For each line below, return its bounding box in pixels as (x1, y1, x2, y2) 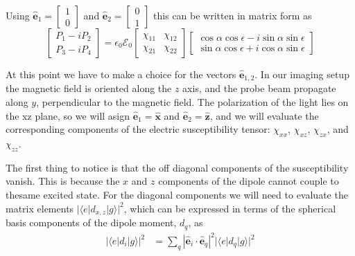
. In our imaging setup (254, 67, 349, 81)
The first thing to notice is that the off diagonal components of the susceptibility (6, 160, 349, 174)
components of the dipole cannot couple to (158, 174, 339, 188)
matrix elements (6, 201, 74, 215)
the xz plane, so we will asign (6, 108, 130, 122)
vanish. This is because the (6, 174, 120, 188)
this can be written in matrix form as (153, 8, 312, 22)
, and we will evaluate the (209, 108, 319, 122)
